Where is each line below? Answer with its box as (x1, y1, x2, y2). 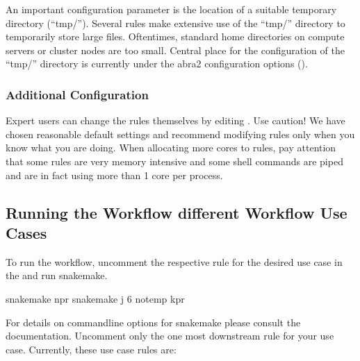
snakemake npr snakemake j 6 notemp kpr (6, 291, 185, 305)
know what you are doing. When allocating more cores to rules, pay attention (6, 140, 336, 155)
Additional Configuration (6, 85, 149, 103)
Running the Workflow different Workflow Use (6, 201, 347, 223)
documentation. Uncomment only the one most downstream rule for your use (6, 328, 334, 343)
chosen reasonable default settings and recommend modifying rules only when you (6, 126, 355, 141)
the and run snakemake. (6, 268, 108, 283)
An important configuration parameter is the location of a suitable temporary (6, 2, 337, 16)
